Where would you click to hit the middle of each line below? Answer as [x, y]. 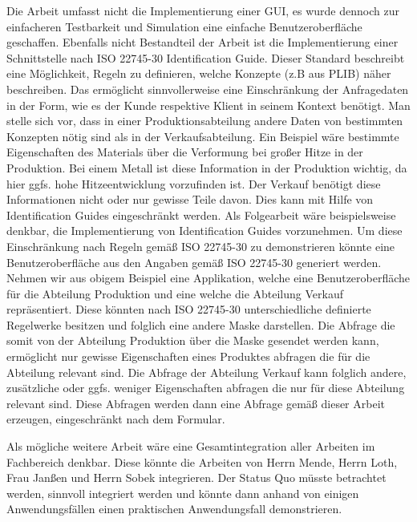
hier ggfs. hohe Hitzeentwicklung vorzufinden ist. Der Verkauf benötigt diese [194, 183]
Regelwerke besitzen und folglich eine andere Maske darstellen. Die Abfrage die [201, 324]
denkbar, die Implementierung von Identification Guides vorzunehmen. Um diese [204, 231]
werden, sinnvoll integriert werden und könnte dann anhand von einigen [183, 493]
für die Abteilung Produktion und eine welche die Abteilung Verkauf [175, 293]
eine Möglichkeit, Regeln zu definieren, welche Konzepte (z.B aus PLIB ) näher [199, 73]
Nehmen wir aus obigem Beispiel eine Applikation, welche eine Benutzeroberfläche [208, 278]
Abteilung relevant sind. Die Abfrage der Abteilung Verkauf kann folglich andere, [206, 372]
